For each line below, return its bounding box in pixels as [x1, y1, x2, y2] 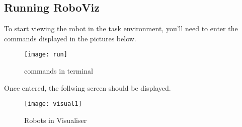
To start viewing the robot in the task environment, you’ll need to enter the [4, 23, 238, 34]
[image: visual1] [24, 100, 82, 108]
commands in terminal [24, 66, 94, 76]
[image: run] [24, 51, 67, 58]
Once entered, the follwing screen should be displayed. [4, 82, 171, 93]
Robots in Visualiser [24, 114, 87, 125]
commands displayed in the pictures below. [4, 33, 136, 43]
